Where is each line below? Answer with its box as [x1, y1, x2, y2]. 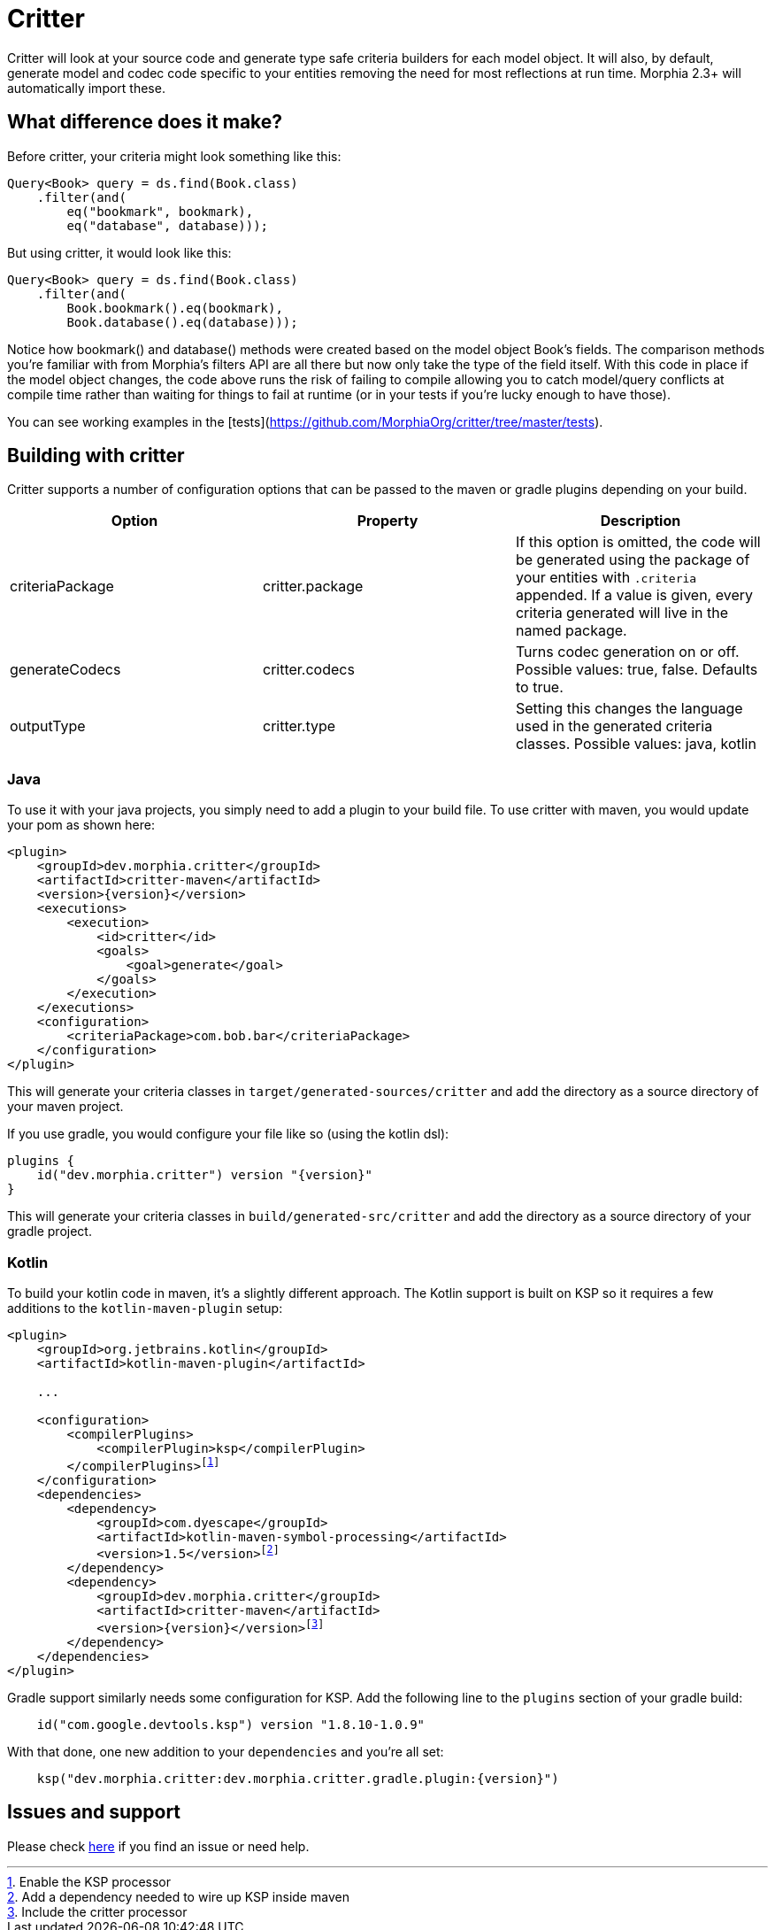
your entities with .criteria [515, 568, 697, 587]
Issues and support [7, 1801, 181, 1824]
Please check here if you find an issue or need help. [7, 1838, 310, 1854]
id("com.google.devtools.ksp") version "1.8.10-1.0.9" [36, 1717, 426, 1732]
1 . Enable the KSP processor [7, 1873, 171, 1889]
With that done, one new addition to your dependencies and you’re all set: [7, 1743, 444, 1759]
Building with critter [7, 444, 185, 467]
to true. [515, 678, 564, 697]
